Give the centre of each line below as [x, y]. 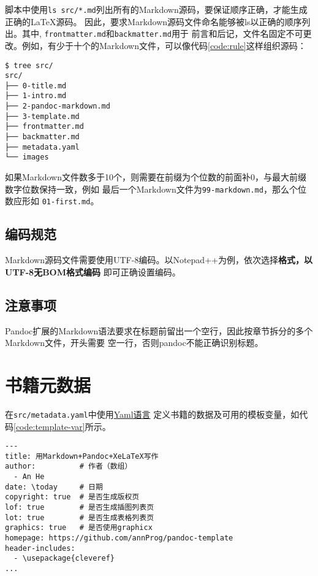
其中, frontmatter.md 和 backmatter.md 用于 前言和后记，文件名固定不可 [162, 33]
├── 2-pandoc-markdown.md [58, 106]
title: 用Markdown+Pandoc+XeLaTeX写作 [82, 456]
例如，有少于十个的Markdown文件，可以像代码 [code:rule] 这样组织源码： [164, 45]
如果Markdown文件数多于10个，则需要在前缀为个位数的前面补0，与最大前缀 [156, 177]
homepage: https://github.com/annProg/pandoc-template [119, 538]
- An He [29, 477]
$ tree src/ [29, 65]
